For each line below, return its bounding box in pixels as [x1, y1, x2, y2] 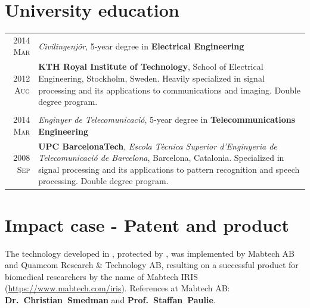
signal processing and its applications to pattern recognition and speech [38, 163, 300, 175]
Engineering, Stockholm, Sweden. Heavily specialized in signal [38, 71, 265, 84]
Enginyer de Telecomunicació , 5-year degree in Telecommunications [38, 113, 296, 126]
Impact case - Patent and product [5, 212, 289, 237]
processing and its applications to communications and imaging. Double [38, 83, 300, 96]
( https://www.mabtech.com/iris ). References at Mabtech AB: [5, 282, 230, 294]
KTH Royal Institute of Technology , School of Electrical [38, 60, 263, 73]
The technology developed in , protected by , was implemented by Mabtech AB [5, 247, 295, 259]
